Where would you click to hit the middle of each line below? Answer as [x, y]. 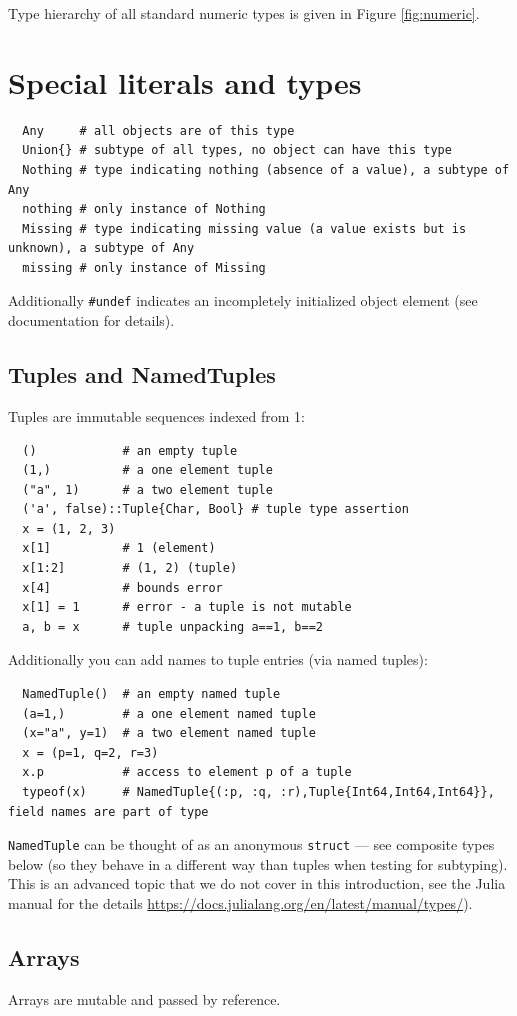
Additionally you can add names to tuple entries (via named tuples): [218, 659]
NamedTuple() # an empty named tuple [151, 694]
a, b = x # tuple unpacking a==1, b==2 [172, 626]
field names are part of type [108, 811]
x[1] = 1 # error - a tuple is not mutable [187, 607]
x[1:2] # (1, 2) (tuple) [130, 568]
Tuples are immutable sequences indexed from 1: [157, 415]
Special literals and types [185, 81]
